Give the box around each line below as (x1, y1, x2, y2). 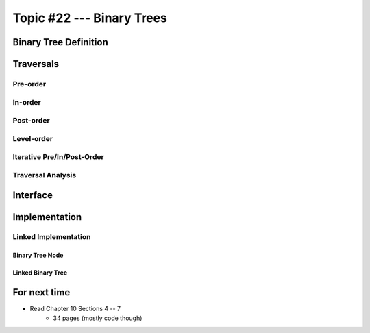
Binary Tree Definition (12, 36, 109, 48)
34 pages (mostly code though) (53, 314, 143, 322)
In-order (12, 97, 41, 107)
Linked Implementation (12, 232, 92, 242)
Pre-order (12, 79, 47, 88)
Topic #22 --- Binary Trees (12, 10, 168, 25)
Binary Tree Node (12, 251, 64, 260)
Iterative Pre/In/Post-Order (12, 152, 104, 162)
